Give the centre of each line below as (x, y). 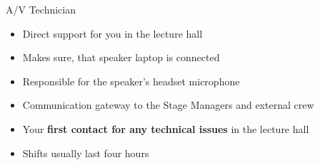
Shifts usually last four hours (86, 153)
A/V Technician (41, 9)
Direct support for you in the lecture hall (112, 33)
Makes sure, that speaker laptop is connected (121, 57)
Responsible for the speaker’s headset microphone (131, 81)
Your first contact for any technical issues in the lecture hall (166, 128)
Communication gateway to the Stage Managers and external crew (168, 105)
